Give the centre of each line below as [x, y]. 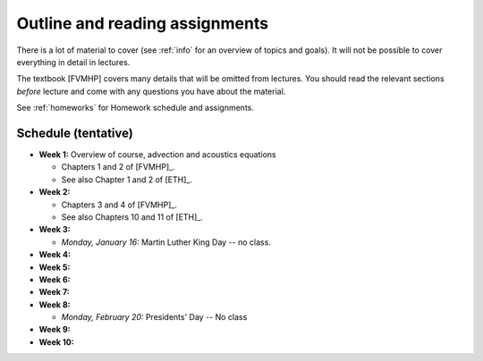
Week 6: [55, 279]
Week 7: [55, 292]
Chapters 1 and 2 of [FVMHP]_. [118, 167]
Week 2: [55, 192]
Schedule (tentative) [75, 133]
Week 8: [55, 305]
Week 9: [55, 330]
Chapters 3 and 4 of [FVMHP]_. [119, 205]
